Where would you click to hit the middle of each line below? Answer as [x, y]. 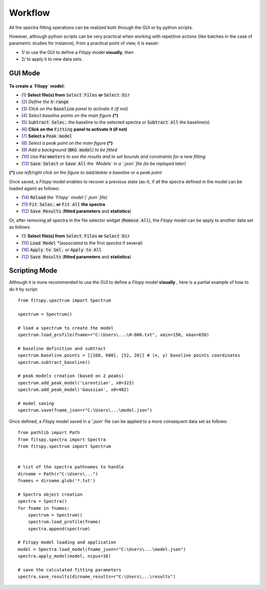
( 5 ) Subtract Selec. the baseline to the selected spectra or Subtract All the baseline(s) [116, 122]
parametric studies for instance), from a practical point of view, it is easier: [84, 43]
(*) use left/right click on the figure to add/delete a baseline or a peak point [85, 173]
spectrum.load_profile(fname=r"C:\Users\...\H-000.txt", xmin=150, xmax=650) [114, 335]
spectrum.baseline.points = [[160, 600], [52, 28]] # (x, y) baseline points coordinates [129, 355]
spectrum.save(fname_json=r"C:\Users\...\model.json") [85, 410]
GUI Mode [25, 73]
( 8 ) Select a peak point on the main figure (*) [67, 143]
